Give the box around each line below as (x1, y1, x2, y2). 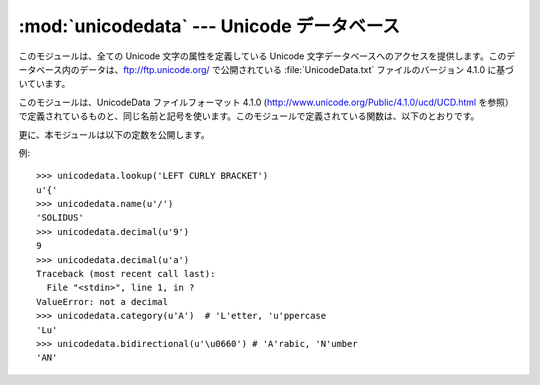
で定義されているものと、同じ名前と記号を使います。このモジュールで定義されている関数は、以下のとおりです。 (18, 110, 480, 122)
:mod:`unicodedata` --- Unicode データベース (18, 15, 400, 37)
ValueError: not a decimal (36, 296, 169, 307)
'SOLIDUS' (36, 212, 84, 224)
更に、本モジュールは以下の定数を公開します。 (18, 128, 210, 140)
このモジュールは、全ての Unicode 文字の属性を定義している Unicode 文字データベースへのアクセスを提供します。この (18, 50, 507, 62)
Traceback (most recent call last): (36, 268, 216, 280)
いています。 (18, 78, 71, 90)
